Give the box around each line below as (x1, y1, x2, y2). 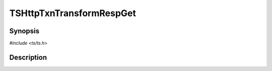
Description (9, 53, 47, 61)
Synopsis (9, 27, 40, 35)
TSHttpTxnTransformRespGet (9, 8, 136, 19)
